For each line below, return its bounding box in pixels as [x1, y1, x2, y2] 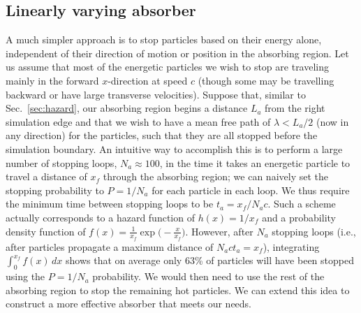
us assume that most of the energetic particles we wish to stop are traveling [6, 59, 330, 74]
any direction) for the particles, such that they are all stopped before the [6, 128, 318, 143]
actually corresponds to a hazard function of [6, 210, 195, 224]
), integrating [263, 239, 320, 254]
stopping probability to [6, 182, 104, 197]
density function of [6, 224, 86, 238]
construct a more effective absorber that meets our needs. [6, 296, 252, 311]
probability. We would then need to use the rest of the [92, 269, 325, 284]
